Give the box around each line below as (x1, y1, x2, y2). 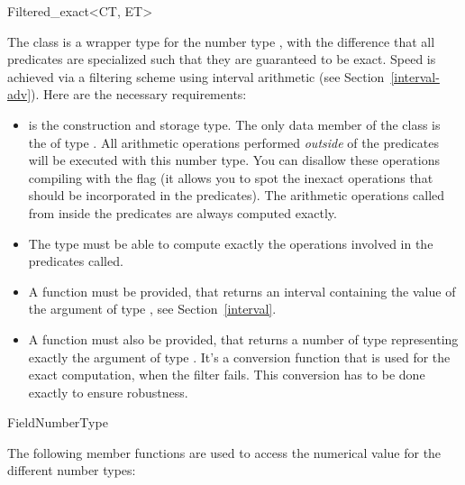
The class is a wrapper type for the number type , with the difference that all (7, 32, 435, 50)
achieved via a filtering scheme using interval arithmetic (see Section (7, 67, 385, 86)
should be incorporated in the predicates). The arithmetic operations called (28, 186, 445, 205)
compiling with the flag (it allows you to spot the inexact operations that (28, 168, 433, 187)
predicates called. (28, 252, 123, 270)
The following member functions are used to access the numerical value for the (7, 443, 442, 462)
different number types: (7, 461, 136, 480)
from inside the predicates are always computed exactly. (28, 203, 337, 222)
